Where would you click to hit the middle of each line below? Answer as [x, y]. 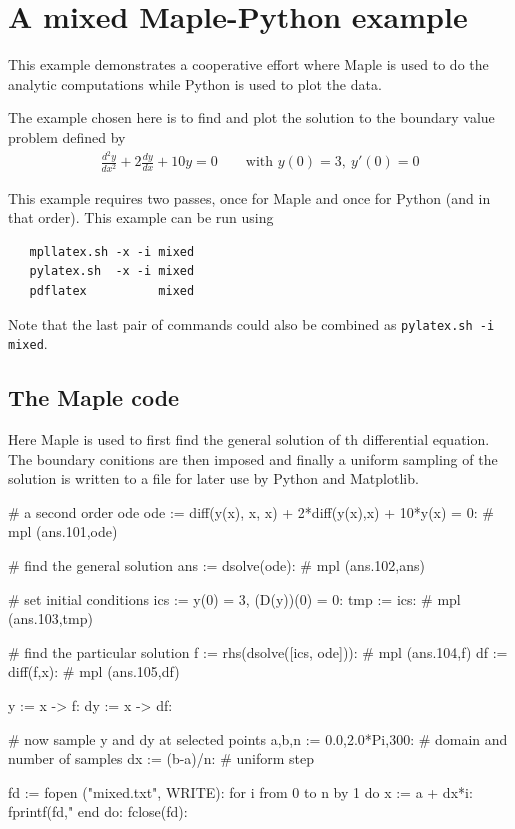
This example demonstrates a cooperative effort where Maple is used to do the [248, 64]
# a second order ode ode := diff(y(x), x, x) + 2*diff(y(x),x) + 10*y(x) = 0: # [251, 511]
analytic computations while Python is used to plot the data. [195, 83]
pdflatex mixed [112, 290]
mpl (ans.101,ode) [63, 531]
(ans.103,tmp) [50, 618]
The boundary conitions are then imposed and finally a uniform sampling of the [253, 458]
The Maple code [94, 397]
